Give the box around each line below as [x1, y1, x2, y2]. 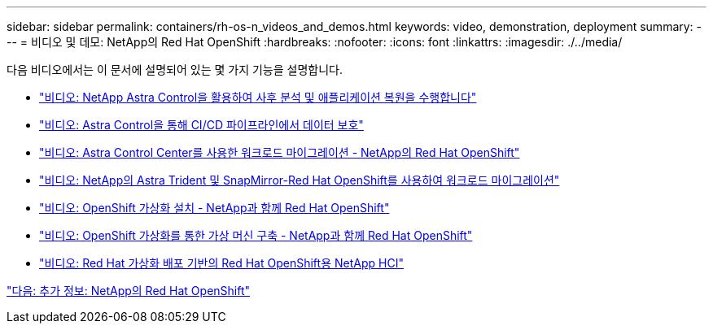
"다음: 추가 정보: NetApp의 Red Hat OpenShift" [7, 284, 251, 297]
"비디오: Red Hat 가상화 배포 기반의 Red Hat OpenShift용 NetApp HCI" [39, 256, 404, 270]
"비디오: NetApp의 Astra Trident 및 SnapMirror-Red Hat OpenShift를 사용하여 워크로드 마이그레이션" [39, 173, 560, 187]
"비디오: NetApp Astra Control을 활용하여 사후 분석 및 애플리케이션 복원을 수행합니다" [39, 90, 477, 104]
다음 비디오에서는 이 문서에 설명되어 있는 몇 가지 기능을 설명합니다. [7, 63, 343, 76]
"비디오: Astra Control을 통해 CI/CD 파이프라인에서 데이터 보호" [39, 118, 364, 132]
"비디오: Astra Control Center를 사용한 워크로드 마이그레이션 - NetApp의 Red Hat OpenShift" [39, 145, 520, 159]
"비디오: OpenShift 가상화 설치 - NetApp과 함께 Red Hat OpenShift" [39, 201, 390, 215]
